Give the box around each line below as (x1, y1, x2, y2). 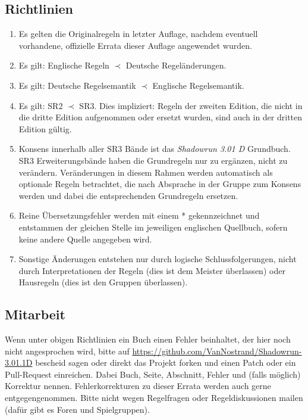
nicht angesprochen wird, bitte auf (5, 344, 130, 357)
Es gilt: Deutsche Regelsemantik (18, 79, 136, 91)
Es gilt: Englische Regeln (18, 59, 109, 71)
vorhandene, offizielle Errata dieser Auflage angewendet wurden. (18, 39, 252, 51)
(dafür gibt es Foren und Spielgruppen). (5, 403, 150, 415)
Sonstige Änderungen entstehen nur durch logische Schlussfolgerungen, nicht (18, 253, 297, 265)
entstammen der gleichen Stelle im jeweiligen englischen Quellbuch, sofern (18, 220, 288, 233)
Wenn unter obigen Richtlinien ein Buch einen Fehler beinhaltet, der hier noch (5, 333, 291, 346)
